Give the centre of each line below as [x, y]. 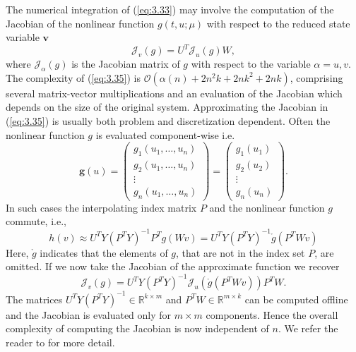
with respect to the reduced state [278, 23]
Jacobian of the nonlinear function [80, 23]
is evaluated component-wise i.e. [165, 134]
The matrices [34, 299]
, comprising [316, 77]
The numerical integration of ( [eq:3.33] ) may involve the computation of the [170, 9]
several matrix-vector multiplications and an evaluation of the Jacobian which [174, 93]
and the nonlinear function [267, 207]
